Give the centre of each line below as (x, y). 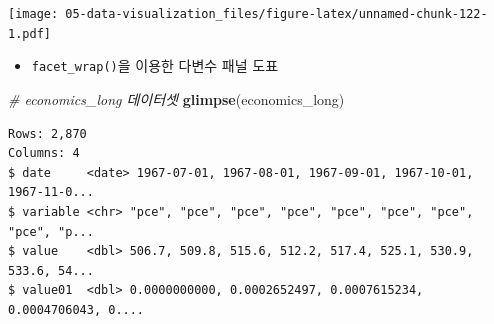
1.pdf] (29, 33)
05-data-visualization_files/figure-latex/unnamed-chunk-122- (276, 14)
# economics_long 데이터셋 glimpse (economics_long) (176, 98)
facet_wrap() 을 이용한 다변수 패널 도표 (155, 65)
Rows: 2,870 (47, 133)
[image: (33, 14)
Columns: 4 (44, 153)
